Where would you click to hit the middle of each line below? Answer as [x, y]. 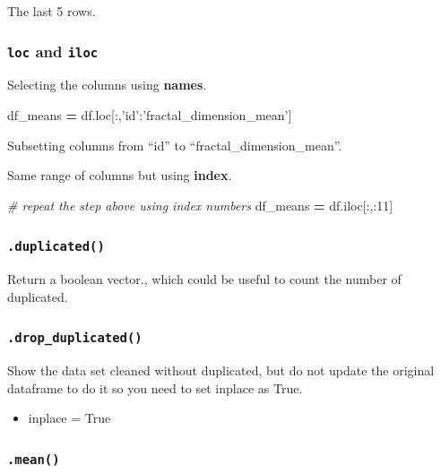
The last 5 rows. [52, 11]
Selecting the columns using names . [107, 85]
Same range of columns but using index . [120, 175]
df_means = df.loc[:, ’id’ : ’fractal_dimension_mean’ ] [150, 114]
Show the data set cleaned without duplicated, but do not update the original [221, 370]
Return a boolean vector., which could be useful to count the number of [204, 279]
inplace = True [69, 418]
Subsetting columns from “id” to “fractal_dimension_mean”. [175, 145]
